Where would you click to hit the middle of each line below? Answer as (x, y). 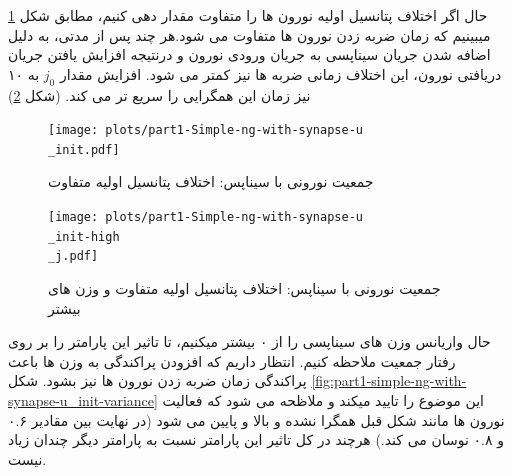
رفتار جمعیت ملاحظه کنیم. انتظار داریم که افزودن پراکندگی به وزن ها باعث (232, 360)
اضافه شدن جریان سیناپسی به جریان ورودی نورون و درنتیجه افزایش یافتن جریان (249, 54)
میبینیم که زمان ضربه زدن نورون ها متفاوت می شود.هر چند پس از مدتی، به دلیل (249, 34)
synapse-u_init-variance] (83, 400)
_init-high (84, 236)
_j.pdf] (73, 256)
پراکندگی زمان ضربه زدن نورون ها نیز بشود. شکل (157, 380)
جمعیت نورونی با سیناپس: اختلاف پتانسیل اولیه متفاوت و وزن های (244, 288)
